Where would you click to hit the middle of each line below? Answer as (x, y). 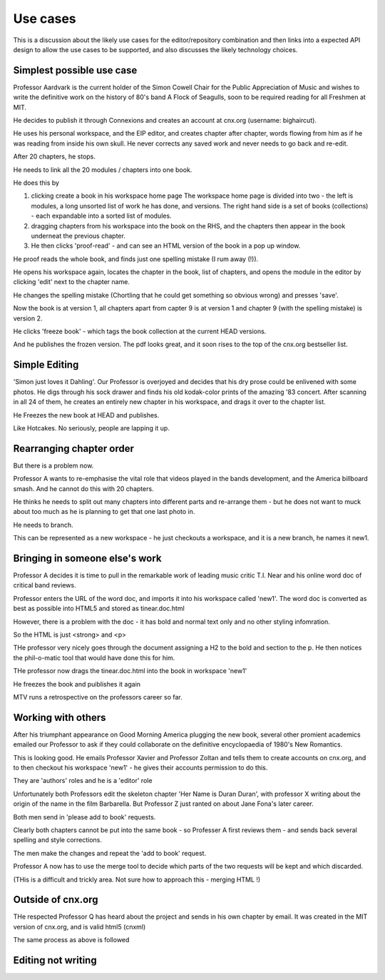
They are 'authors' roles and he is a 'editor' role (83, 781)
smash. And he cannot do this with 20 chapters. (83, 488)
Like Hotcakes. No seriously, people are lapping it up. (92, 428)
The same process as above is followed (71, 940)
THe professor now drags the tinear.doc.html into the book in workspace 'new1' (130, 671)
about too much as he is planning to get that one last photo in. (104, 512)
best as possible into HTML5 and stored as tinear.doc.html (99, 608)
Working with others (60, 717)
